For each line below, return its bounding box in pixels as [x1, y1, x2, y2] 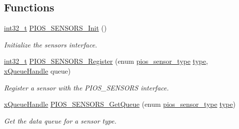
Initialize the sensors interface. [4, 39, 97, 49]
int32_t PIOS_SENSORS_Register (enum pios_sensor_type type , [4, 56, 208, 66]
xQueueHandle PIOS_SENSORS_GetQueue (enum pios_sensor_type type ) [4, 99, 236, 109]
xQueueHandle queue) [4, 65, 71, 76]
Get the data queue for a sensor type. [4, 115, 117, 126]
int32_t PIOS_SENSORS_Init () [4, 23, 107, 33]
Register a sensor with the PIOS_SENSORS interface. [4, 82, 169, 92]
